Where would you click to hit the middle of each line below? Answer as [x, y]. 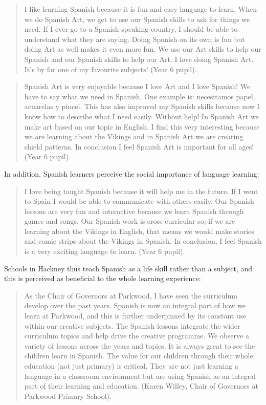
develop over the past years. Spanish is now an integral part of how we [135, 305]
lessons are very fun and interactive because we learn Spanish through [134, 211]
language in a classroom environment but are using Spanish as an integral [140, 376]
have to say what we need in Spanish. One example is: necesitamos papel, [140, 96]
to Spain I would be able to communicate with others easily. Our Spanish [139, 201]
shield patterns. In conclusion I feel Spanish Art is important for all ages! [139, 146]
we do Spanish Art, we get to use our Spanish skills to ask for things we [137, 19]
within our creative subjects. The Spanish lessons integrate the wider [132, 325]
